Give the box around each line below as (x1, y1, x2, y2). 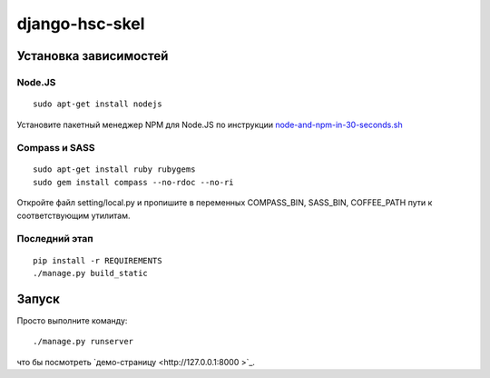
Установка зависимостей (16, 48, 169, 64)
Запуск (16, 291, 61, 306)
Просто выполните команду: (16, 314, 128, 326)
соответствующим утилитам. (16, 210, 131, 221)
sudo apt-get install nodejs (33, 99, 162, 109)
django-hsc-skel (16, 14, 145, 34)
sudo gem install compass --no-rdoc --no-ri (33, 177, 235, 187)
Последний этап (16, 233, 93, 245)
